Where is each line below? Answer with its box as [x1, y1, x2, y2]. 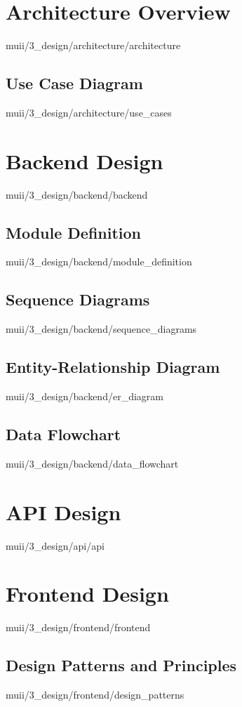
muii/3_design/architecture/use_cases [6, 105, 172, 119]
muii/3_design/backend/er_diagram [6, 389, 163, 404]
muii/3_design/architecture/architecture [6, 38, 181, 53]
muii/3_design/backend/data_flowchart [6, 456, 179, 470]
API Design [6, 497, 121, 526]
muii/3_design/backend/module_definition [6, 254, 192, 269]
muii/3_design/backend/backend [6, 187, 148, 201]
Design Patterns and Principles [6, 654, 237, 676]
